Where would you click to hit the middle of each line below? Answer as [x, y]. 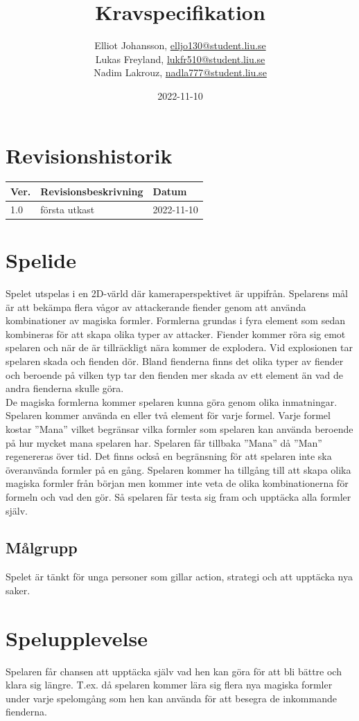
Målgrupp [42, 548]
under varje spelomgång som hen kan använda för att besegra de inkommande [171, 698]
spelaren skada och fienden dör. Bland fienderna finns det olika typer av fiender [175, 360]
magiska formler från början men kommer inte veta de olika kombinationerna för [177, 483]
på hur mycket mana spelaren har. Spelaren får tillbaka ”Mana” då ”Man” [164, 442]
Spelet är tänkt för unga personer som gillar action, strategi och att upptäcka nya [179, 577]
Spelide [41, 260]
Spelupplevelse [77, 638]
